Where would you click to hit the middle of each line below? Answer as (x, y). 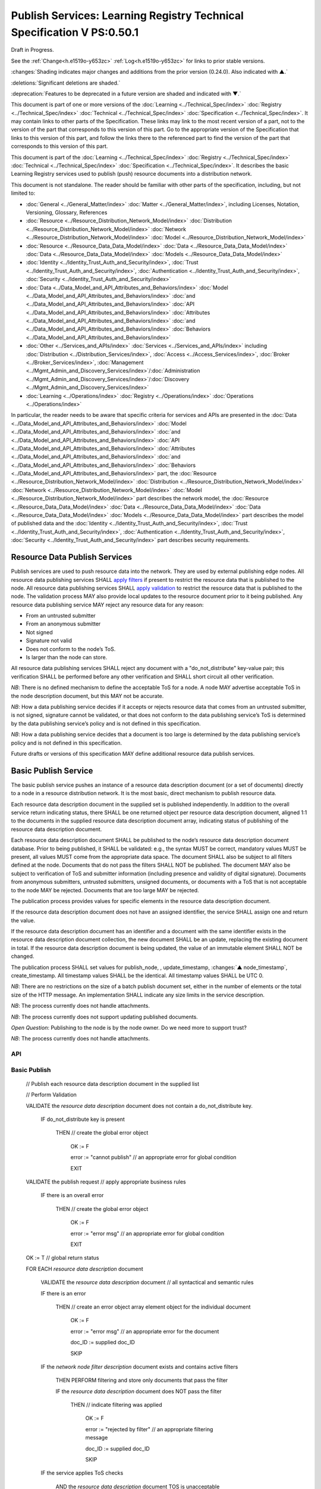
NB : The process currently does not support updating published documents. (105, 1017)
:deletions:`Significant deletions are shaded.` (66, 83)
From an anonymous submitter (63, 624)
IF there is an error (63, 1293)
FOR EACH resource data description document (85, 1269)
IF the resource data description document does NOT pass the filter (139, 1391)
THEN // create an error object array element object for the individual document (153, 1307)
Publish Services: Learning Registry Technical (127, 15)
